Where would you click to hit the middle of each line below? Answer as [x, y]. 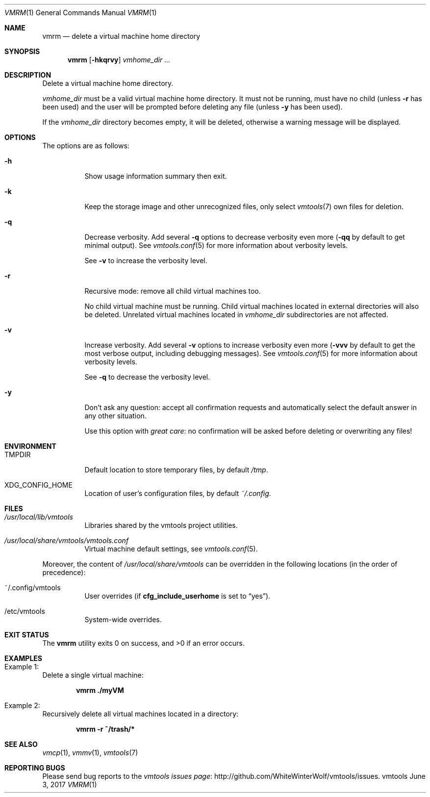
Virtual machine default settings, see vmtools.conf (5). [171, 549]
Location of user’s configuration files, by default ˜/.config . [178, 493]
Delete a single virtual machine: [93, 675]
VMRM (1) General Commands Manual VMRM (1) [81, 13]
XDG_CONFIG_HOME [38, 485]
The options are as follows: [86, 146]
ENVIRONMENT [30, 446]
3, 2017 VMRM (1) [70, 784]
